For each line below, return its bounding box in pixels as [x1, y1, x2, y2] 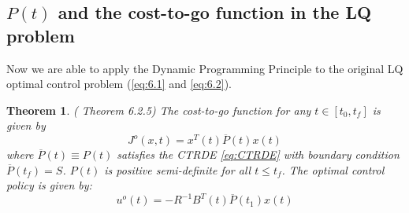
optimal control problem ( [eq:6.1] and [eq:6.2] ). [6, 75, 232, 92]
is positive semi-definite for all [104, 161, 251, 178]
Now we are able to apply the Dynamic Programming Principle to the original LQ [6, 60, 403, 76]
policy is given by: [6, 177, 92, 193]
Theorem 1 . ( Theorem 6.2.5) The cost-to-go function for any [6, 101, 311, 118]
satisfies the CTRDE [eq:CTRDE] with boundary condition [117, 146, 400, 163]
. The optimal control [281, 161, 385, 178]
